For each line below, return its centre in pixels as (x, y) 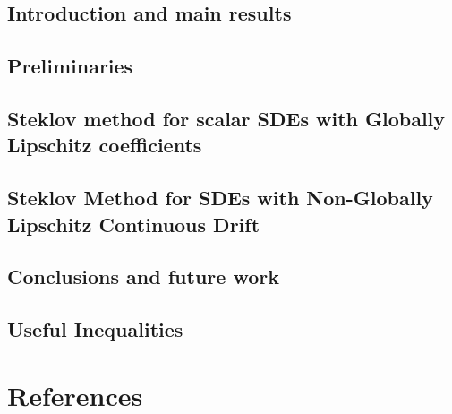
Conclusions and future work (143, 276)
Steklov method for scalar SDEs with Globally (226, 118)
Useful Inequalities (95, 329)
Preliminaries (70, 66)
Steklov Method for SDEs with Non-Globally (220, 198)
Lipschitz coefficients (105, 145)
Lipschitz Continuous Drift (134, 224)
